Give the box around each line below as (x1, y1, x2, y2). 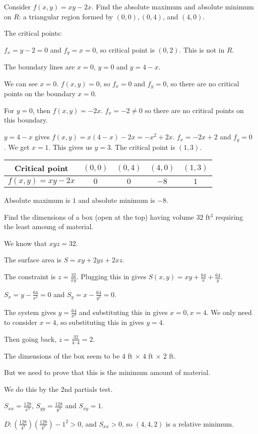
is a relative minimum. (166, 418, 234, 429)
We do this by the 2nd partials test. (4, 383, 113, 394)
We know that (4, 238, 47, 248)
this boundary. (4, 115, 48, 125)
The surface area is (4, 254, 62, 265)
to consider (4, 317, 38, 327)
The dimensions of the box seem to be (4, 350, 120, 361)
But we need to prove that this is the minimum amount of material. (4, 367, 210, 377)
